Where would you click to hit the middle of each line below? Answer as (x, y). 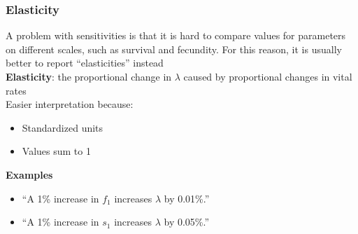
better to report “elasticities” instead (85, 63)
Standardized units (63, 127)
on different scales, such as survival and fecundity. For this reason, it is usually (174, 49)
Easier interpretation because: (70, 104)
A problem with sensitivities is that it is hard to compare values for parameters (176, 35)
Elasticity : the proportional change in (89, 76)
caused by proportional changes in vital (268, 76)
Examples (29, 174)
